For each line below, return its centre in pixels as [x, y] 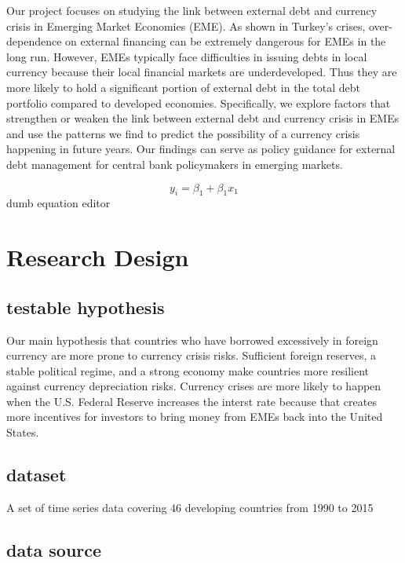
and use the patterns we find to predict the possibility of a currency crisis [183, 133]
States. [23, 432]
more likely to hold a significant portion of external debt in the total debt [183, 87]
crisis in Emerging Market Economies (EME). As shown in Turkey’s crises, [186, 26]
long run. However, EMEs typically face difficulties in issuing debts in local [187, 56]
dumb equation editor [58, 203]
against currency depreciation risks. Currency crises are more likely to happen [194, 386]
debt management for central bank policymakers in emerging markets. [175, 164]
